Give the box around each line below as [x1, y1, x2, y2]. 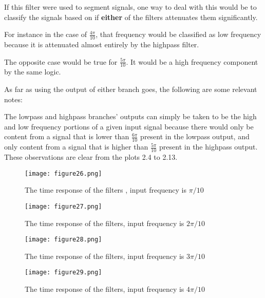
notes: [4, 94, 23, 104]
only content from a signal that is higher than [4, 141, 148, 152]
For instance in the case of [4, 29, 87, 40]
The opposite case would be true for [4, 56, 118, 67]
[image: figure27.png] [25, 202, 102, 210]
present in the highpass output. [159, 141, 258, 152]
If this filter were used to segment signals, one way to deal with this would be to [4, 2, 257, 12]
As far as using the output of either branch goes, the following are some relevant [4, 84, 257, 95]
